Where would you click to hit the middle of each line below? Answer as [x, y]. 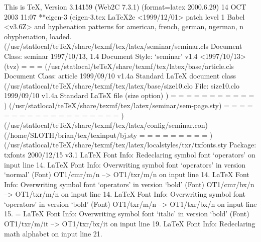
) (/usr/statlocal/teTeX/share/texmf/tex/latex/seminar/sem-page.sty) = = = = [128, 105]
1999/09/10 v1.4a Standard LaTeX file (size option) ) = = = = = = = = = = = [129, 95]
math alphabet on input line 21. [53, 233]
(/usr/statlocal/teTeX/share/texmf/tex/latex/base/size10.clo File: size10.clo [122, 85]
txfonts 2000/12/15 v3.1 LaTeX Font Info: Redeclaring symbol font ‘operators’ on [130, 154]
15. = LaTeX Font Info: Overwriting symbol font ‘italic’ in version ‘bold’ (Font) [127, 214]
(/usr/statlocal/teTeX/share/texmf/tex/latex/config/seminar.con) [106, 125]
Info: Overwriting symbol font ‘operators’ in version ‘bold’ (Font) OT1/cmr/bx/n [129, 184]
